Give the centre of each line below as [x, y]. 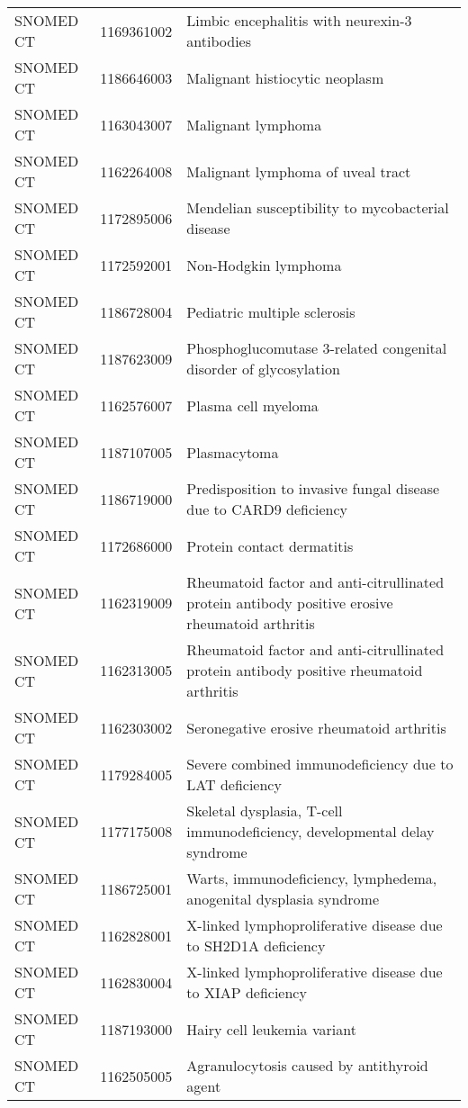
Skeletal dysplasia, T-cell [265, 811]
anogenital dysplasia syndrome [283, 899]
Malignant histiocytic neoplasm [285, 77]
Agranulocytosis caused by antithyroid [307, 1065]
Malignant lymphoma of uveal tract [299, 171]
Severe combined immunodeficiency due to [320, 764]
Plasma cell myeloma [252, 405]
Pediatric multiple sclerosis [271, 311]
